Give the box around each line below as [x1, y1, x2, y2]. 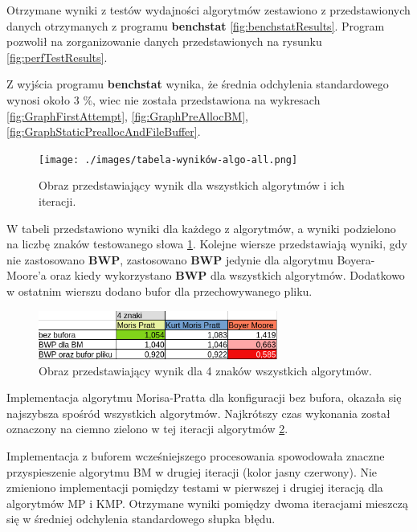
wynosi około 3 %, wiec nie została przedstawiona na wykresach [6, 91, 321, 108]
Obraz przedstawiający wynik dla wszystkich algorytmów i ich [39, 177, 345, 194]
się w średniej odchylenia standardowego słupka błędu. [6, 510, 276, 527]
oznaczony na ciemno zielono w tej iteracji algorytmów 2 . [6, 420, 288, 437]
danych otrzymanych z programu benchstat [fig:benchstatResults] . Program [6, 17, 385, 34]
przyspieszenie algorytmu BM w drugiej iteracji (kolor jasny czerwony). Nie [6, 463, 378, 480]
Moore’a [6, 267, 47, 284]
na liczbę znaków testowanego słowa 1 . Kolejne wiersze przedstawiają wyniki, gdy [6, 235, 407, 252]
